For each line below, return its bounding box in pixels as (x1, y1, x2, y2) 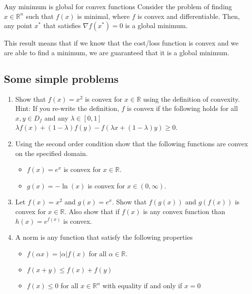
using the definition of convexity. (143, 93, 240, 104)
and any (44, 112, 68, 123)
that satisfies (43, 20, 81, 31)
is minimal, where (77, 11, 130, 21)
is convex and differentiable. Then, (137, 11, 240, 21)
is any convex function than (143, 206, 225, 216)
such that (26, 11, 54, 21)
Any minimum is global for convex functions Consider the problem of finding (4, 1, 232, 11)
